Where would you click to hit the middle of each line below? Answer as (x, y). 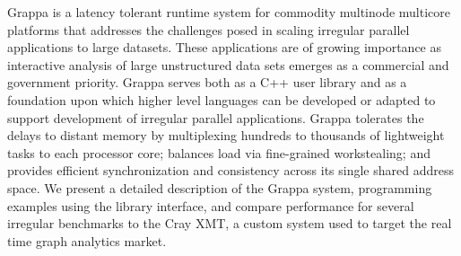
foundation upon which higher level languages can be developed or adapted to (222, 99)
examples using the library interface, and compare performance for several (211, 205)
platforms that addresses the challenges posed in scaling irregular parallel (209, 29)
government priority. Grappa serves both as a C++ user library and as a (207, 82)
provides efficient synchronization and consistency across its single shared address (231, 170)
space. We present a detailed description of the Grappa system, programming (220, 187)
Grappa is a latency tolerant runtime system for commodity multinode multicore (229, 12)
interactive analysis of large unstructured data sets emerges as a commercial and (228, 64)
